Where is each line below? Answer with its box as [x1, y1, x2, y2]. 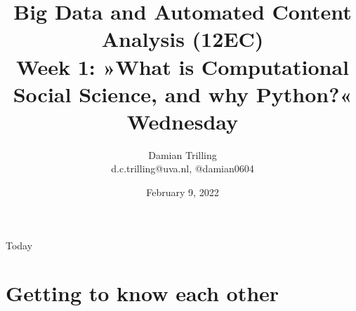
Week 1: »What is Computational [15, 52, 350, 81]
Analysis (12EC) [101, 25, 264, 53]
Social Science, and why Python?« [13, 79, 352, 108]
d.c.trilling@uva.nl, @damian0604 [111, 161, 254, 176]
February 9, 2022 [146, 185, 219, 200]
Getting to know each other [6, 279, 279, 307]
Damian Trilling [148, 147, 217, 162]
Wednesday [126, 106, 239, 135]
